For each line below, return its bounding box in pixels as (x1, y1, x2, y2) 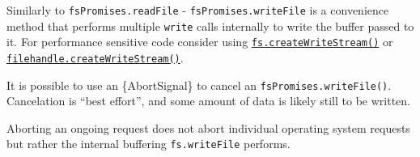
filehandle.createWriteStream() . (6, 49, 184, 66)
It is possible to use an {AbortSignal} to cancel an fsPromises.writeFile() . (6, 76, 392, 93)
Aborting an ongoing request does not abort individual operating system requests (6, 119, 410, 136)
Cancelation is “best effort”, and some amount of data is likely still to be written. (6, 92, 410, 109)
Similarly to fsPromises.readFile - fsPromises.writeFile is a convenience (6, 2, 389, 18)
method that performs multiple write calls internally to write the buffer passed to (6, 17, 414, 34)
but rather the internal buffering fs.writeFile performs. (6, 135, 291, 152)
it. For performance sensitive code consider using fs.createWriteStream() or (6, 33, 393, 50)
